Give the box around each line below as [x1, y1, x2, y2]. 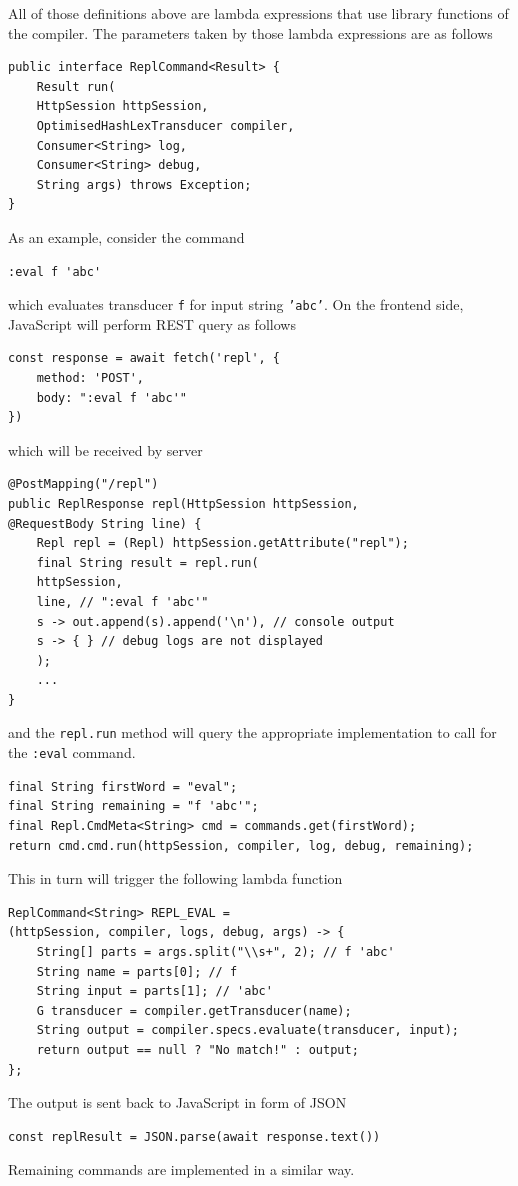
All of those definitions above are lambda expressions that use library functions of [8, 3, 509, 23]
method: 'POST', [36, 370, 145, 385]
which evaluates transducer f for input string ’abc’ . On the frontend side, [8, 294, 464, 315]
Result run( [36, 79, 116, 94]
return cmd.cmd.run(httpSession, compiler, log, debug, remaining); [8, 838, 474, 853]
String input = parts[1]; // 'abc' [36, 984, 273, 999]
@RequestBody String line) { [8, 516, 202, 531]
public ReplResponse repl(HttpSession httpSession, [8, 496, 359, 511]
